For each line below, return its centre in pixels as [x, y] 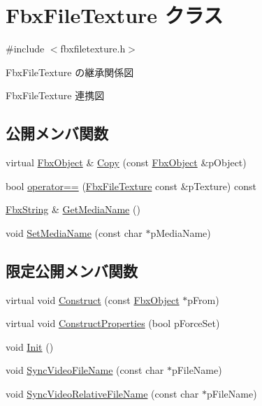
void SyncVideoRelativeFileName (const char [102, 394]
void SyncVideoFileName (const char [85, 370]
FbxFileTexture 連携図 [55, 95]
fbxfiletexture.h [93, 49]
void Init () [30, 346]
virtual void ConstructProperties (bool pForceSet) [113, 323]
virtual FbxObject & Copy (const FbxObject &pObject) [126, 162]
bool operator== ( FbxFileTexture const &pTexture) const [131, 186]
